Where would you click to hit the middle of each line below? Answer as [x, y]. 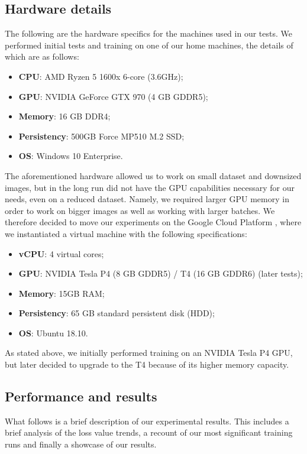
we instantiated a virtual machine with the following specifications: [126, 233]
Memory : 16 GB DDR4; [64, 116]
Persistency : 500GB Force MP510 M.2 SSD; [101, 136]
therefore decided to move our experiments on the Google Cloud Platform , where [153, 222]
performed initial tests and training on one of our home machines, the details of [149, 45]
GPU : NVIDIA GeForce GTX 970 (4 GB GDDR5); [113, 96]
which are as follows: [42, 56]
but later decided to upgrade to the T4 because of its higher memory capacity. [147, 364]
